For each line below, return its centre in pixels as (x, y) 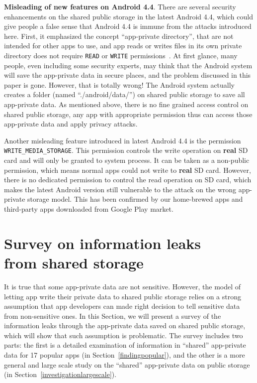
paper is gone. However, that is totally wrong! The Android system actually (120, 84)
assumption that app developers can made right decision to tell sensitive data (122, 306)
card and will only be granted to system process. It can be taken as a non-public (127, 160)
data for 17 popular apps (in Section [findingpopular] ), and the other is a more (125, 355)
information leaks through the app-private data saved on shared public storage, (125, 325)
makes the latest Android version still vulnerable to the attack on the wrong (120, 189)
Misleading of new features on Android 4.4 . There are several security (120, 6)
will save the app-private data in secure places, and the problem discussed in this (128, 75)
